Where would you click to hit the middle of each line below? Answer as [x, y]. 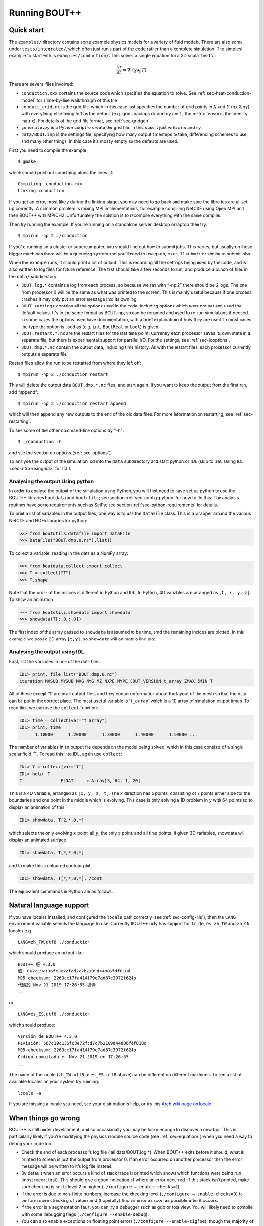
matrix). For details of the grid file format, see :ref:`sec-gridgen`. [86, 121]
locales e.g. [21, 931]
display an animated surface [37, 840]
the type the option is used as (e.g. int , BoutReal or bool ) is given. [90, 327]
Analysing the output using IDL [46, 651]
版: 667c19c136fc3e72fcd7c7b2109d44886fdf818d [74, 971]
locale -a [29, 1093]
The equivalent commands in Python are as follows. [61, 891]
